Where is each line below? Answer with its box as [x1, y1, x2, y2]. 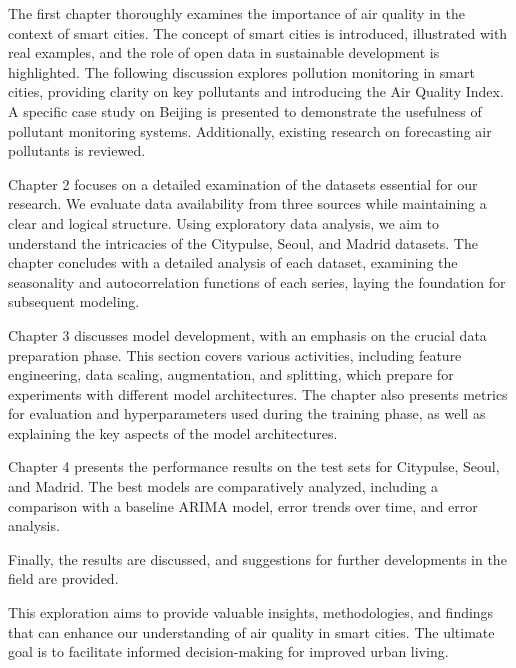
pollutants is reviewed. [8, 140, 146, 161]
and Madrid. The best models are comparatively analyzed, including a [8, 476, 439, 497]
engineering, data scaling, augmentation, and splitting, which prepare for [8, 364, 454, 385]
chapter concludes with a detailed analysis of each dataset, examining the [8, 252, 458, 273]
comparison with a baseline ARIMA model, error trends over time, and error [8, 495, 478, 516]
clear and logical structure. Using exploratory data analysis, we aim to [8, 212, 440, 233]
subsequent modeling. [8, 291, 140, 312]
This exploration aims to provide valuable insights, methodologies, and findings [8, 602, 494, 623]
